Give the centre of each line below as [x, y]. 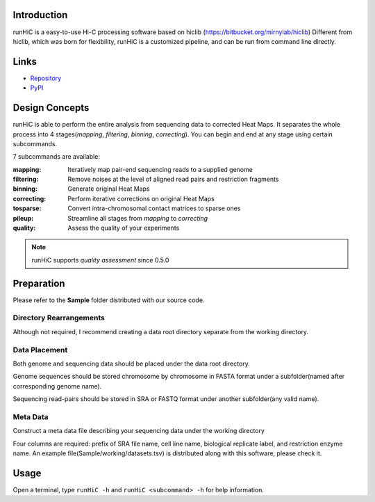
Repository [46, 78]
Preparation [39, 283]
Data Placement [40, 350]
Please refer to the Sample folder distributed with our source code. [109, 300]
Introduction [40, 15]
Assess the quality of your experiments [124, 228]
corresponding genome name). [57, 386]
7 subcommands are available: [57, 157]
